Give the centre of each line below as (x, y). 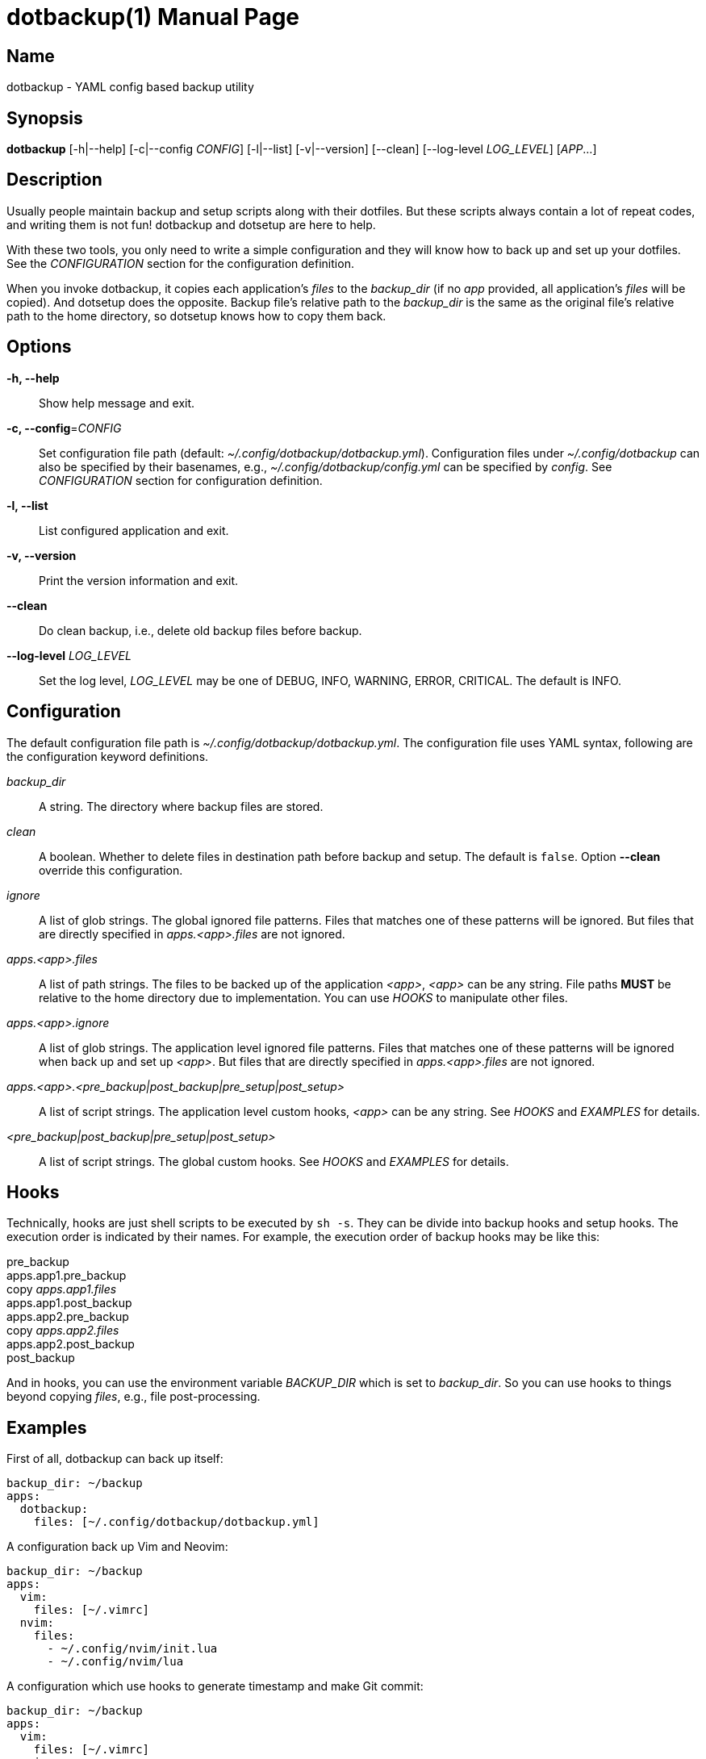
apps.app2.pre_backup (68, 1317)
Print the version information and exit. (139, 580)
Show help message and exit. (117, 403)
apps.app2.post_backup (71, 1344)
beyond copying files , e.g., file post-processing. (134, 1397)
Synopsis (45, 118)
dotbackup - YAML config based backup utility (130, 87)
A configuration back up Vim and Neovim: (117, 1547)
